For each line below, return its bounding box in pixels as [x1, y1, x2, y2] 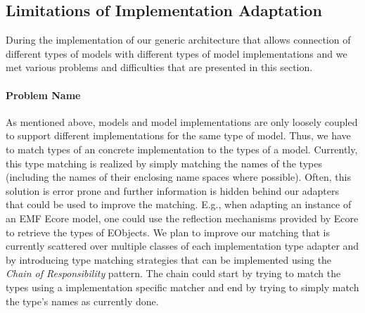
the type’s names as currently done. [6, 293, 159, 308]
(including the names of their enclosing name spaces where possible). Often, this [6, 170, 351, 184]
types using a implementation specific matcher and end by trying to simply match [6, 279, 359, 294]
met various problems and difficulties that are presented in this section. [6, 60, 313, 75]
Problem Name [6, 87, 81, 102]
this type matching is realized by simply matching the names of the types [6, 155, 322, 170]
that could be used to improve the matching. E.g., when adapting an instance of [6, 197, 352, 212]
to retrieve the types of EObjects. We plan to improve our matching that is [6, 224, 331, 239]
